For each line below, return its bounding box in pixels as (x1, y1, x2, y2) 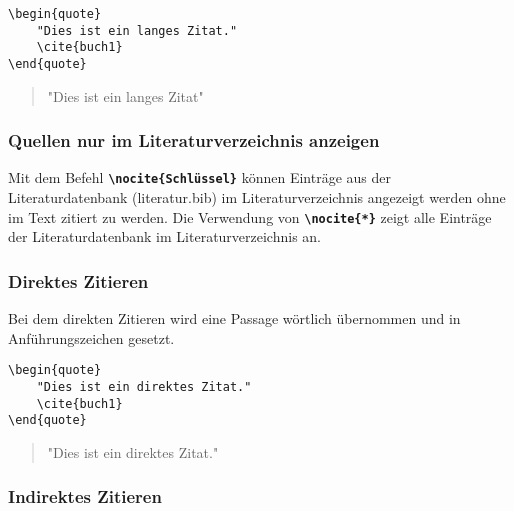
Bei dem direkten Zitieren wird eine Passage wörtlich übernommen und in (8, 308, 461, 329)
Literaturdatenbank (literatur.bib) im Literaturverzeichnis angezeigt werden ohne (8, 187, 506, 208)
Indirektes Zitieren (8, 484, 162, 509)
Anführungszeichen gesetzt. (8, 327, 175, 348)
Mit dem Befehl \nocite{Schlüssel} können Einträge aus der (8, 167, 391, 188)
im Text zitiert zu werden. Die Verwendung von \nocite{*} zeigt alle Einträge (8, 206, 492, 227)
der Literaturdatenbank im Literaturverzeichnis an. (8, 226, 322, 247)
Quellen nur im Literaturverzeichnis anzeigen (8, 128, 380, 153)
